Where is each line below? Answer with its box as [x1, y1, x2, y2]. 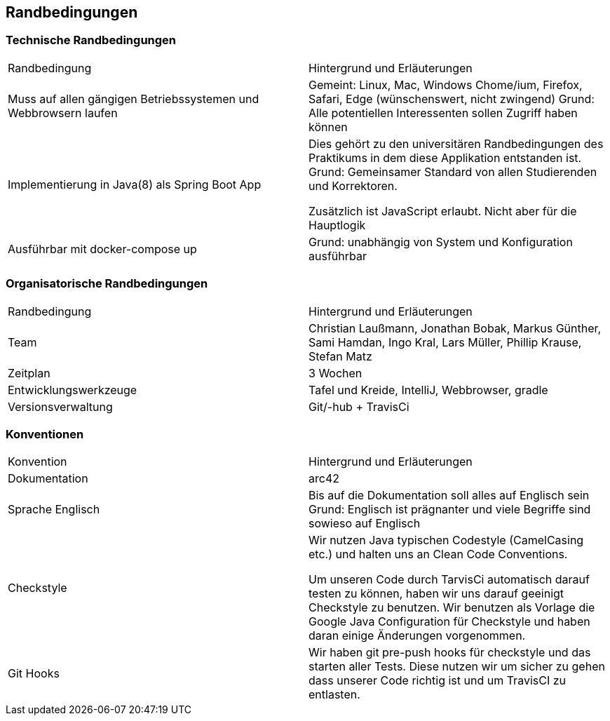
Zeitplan [8, 365, 50, 380]
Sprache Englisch [8, 502, 100, 517]
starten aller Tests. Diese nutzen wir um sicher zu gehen [309, 659, 605, 674]
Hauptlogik [309, 217, 366, 232]
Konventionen [6, 426, 84, 441]
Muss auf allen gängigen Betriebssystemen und [8, 91, 259, 106]
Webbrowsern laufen [8, 105, 118, 120]
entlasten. [309, 687, 360, 702]
